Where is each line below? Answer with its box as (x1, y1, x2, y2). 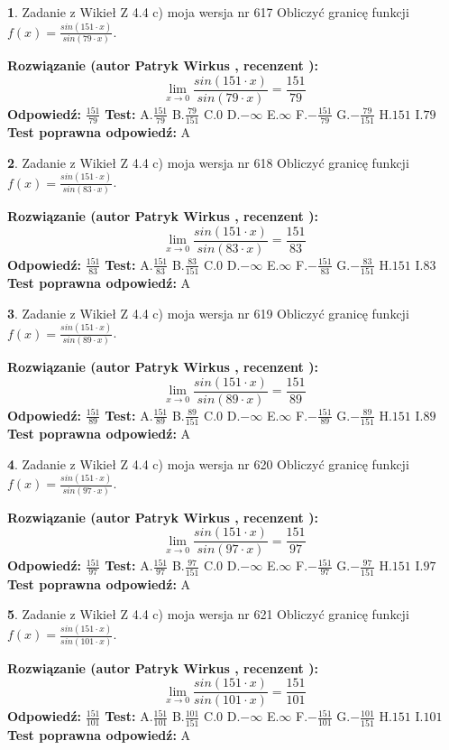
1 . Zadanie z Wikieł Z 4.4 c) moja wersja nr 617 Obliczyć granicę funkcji (7, 3, 409, 21)
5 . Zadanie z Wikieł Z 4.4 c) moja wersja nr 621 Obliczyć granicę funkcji (7, 605, 409, 624)
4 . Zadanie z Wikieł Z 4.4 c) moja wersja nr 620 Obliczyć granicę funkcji (7, 454, 409, 473)
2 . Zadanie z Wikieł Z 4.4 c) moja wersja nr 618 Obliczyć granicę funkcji (7, 153, 409, 171)
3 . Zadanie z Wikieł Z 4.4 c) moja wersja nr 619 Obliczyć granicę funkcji (7, 303, 409, 322)
